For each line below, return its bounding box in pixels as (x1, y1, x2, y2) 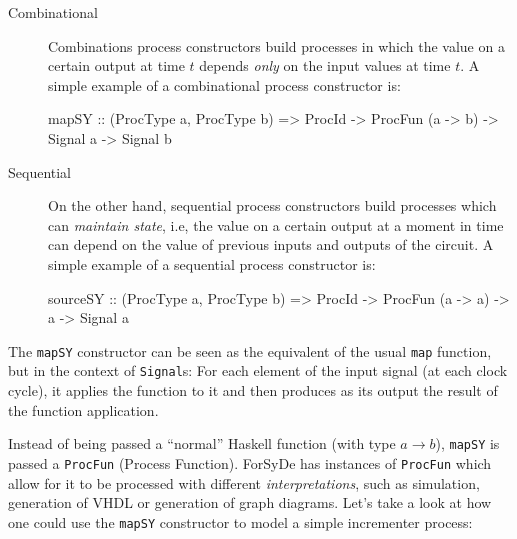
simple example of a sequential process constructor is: (48, 253, 376, 274)
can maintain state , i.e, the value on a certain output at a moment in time (48, 214, 504, 235)
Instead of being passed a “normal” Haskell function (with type (8, 433, 396, 454)
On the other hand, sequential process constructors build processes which (48, 195, 497, 216)
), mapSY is (435, 433, 500, 454)
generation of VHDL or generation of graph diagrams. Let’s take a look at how (8, 492, 492, 513)
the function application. (8, 399, 159, 420)
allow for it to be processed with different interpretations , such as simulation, (8, 472, 480, 493)
